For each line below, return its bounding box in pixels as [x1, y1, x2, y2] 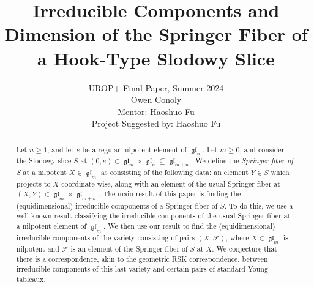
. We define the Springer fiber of [191, 155, 293, 166]
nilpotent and [16, 243, 59, 253]
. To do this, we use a [224, 200, 293, 211]
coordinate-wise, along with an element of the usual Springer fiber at [61, 178, 280, 188]
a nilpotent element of [16, 221, 87, 231]
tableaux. [16, 274, 46, 284]
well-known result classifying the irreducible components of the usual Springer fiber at [16, 211, 291, 221]
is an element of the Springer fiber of [70, 243, 188, 253]
